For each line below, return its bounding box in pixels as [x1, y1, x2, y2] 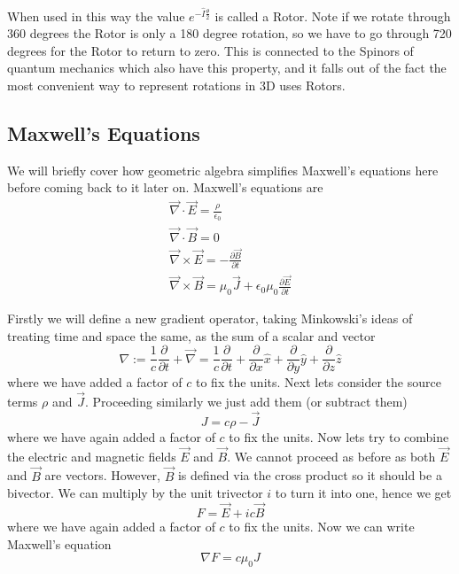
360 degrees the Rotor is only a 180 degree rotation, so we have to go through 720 [7, 24, 452, 43]
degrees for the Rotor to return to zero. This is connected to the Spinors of [7, 41, 414, 59]
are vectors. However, [44, 466, 160, 485]
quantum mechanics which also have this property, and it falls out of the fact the [7, 58, 447, 77]
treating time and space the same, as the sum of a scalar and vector [7, 326, 376, 345]
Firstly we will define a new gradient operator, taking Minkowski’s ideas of [7, 309, 413, 328]
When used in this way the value [7, 6, 185, 25]
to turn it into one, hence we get [275, 484, 452, 502]
